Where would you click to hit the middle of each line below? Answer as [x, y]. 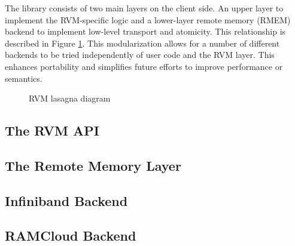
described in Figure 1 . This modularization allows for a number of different [142, 43]
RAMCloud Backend [71, 236]
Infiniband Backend [66, 200]
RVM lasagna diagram [70, 98]
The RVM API [52, 130]
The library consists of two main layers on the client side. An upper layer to [144, 8]
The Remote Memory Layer [93, 165]
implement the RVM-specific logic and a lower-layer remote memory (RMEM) [148, 19]
